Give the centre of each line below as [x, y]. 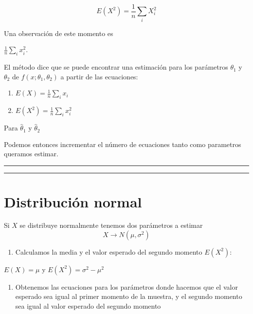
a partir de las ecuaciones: [99, 76]
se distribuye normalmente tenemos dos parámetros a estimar [111, 225]
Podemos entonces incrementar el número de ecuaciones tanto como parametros [123, 144]
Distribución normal [73, 202]
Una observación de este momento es [59, 33]
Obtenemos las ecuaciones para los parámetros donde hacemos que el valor [126, 286]
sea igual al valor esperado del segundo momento [88, 305]
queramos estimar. [31, 154]
